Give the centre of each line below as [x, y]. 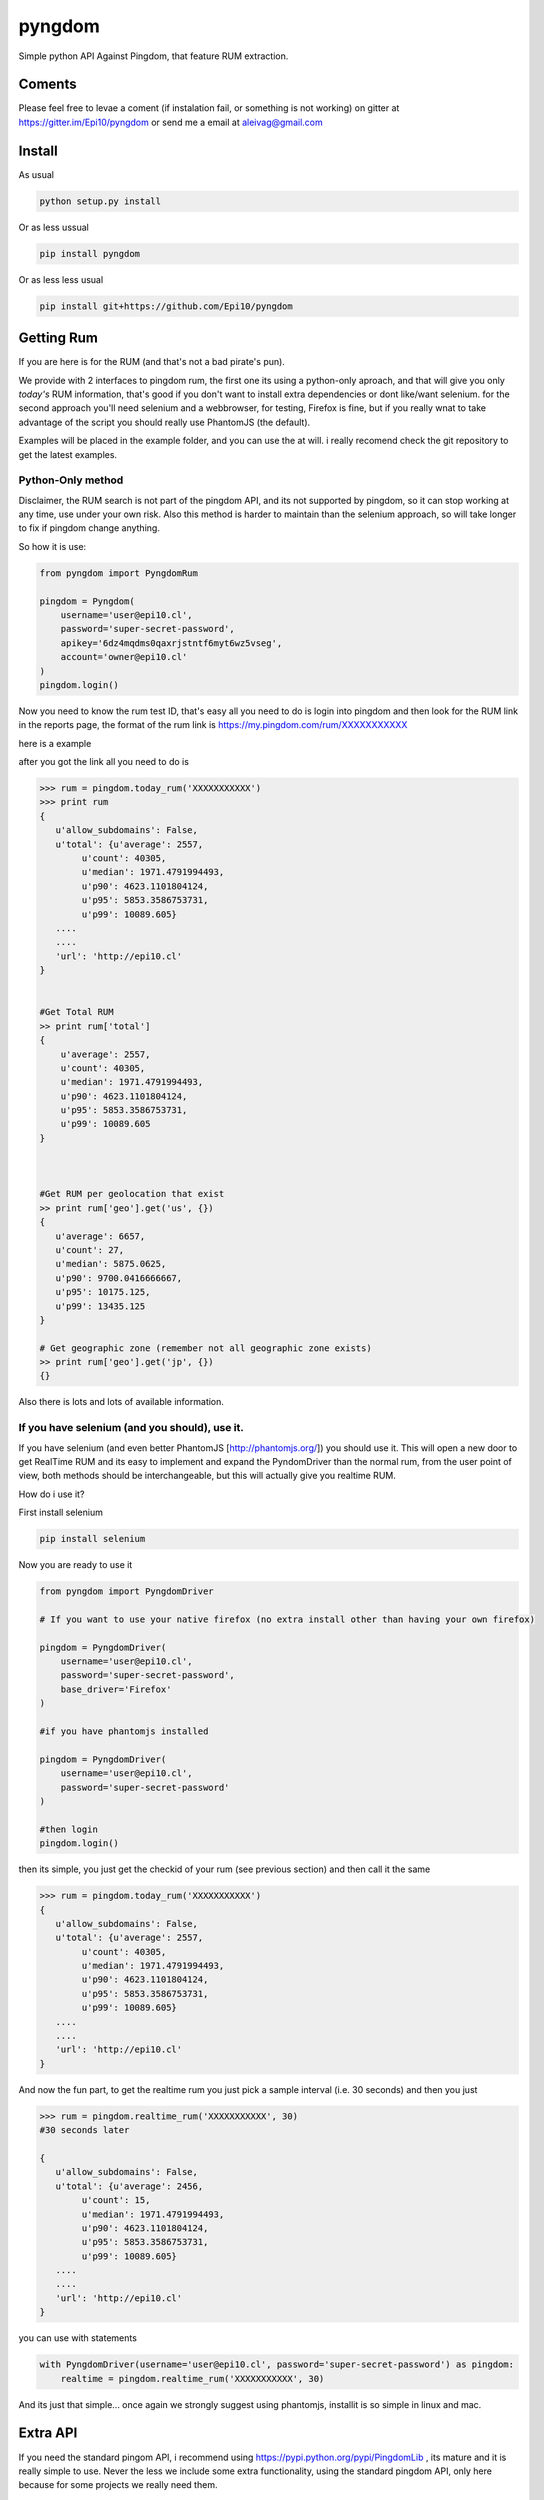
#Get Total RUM [76, 1012]
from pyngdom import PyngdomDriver [126, 1591]
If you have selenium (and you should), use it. [131, 1428]
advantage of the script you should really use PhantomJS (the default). [164, 422]
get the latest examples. [68, 454]
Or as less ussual [53, 227]
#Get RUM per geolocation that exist [132, 1194]
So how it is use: [52, 546]
